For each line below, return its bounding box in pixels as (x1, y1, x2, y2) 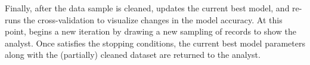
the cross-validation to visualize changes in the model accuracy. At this (23, 13, 283, 26)
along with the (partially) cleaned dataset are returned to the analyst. (5, 48, 261, 61)
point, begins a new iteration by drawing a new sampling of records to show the (5, 25, 296, 38)
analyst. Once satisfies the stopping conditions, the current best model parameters (5, 36, 305, 49)
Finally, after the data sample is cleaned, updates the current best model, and (5, 2, 290, 14)
